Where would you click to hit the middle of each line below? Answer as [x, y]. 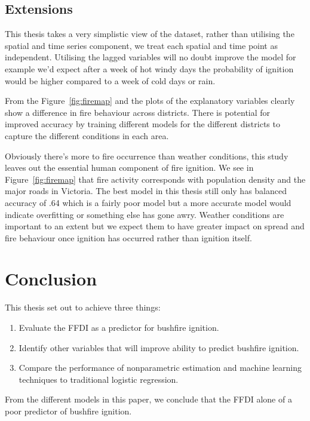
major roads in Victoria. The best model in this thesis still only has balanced [146, 191]
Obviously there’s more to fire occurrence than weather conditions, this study [147, 156]
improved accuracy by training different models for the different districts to [142, 124]
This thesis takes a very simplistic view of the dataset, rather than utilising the [150, 34]
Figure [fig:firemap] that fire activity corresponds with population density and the [155, 179]
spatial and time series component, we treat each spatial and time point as [141, 45]
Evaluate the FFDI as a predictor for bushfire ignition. [119, 328]
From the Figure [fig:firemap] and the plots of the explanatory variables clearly [150, 101]
